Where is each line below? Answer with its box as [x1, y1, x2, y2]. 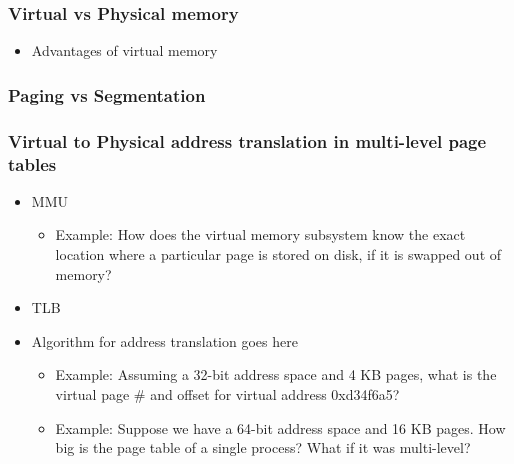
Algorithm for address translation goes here [31, 330, 298, 351]
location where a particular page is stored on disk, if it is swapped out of [55, 243, 502, 264]
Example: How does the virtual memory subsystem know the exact [55, 224, 466, 245]
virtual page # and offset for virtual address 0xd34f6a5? [55, 383, 400, 404]
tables [8, 151, 57, 176]
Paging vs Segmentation [8, 82, 206, 107]
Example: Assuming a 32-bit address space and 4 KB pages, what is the [55, 364, 497, 385]
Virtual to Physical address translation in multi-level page [8, 128, 487, 153]
